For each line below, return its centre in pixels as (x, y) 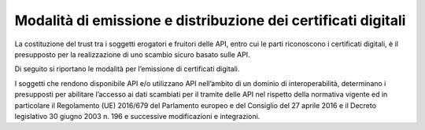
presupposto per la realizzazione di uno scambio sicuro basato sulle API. (133, 54)
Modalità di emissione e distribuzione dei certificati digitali (210, 20)
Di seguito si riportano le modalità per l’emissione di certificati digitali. (127, 69)
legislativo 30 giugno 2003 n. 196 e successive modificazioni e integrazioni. (137, 116)
